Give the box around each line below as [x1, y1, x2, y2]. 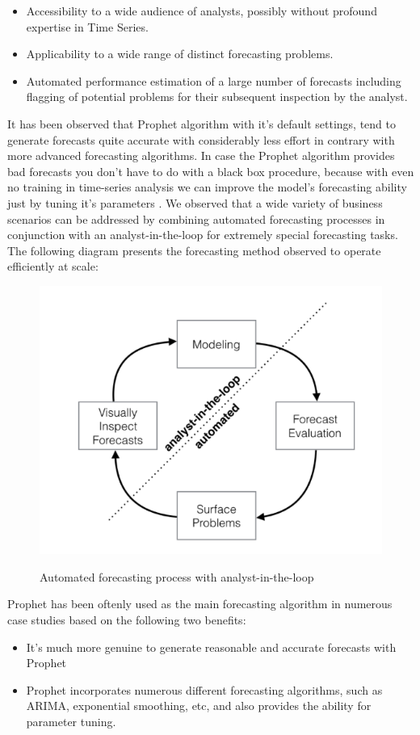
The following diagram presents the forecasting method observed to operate [7, 241, 381, 258]
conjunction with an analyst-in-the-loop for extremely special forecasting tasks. [7, 226, 398, 243]
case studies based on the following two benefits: [7, 611, 246, 628]
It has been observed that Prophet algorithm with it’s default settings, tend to [7, 115, 396, 132]
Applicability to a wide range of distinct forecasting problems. [26, 45, 334, 62]
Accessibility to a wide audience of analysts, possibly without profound [26, 2, 377, 19]
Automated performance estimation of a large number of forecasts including [26, 72, 401, 89]
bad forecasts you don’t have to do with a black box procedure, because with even [7, 162, 414, 179]
